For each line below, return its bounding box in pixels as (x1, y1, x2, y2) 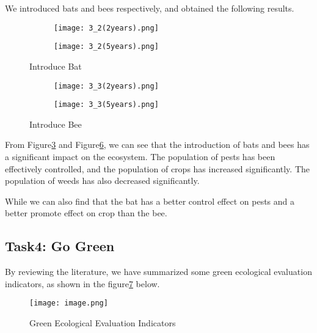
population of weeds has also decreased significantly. (5, 174, 200, 187)
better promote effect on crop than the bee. (5, 207, 167, 219)
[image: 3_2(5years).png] (54, 42, 159, 51)
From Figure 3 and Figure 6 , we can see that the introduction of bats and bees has (5, 138, 310, 151)
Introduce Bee (29, 117, 82, 130)
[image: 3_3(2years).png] (54, 81, 159, 90)
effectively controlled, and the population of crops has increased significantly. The (5, 162, 310, 175)
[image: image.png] (29, 299, 108, 308)
